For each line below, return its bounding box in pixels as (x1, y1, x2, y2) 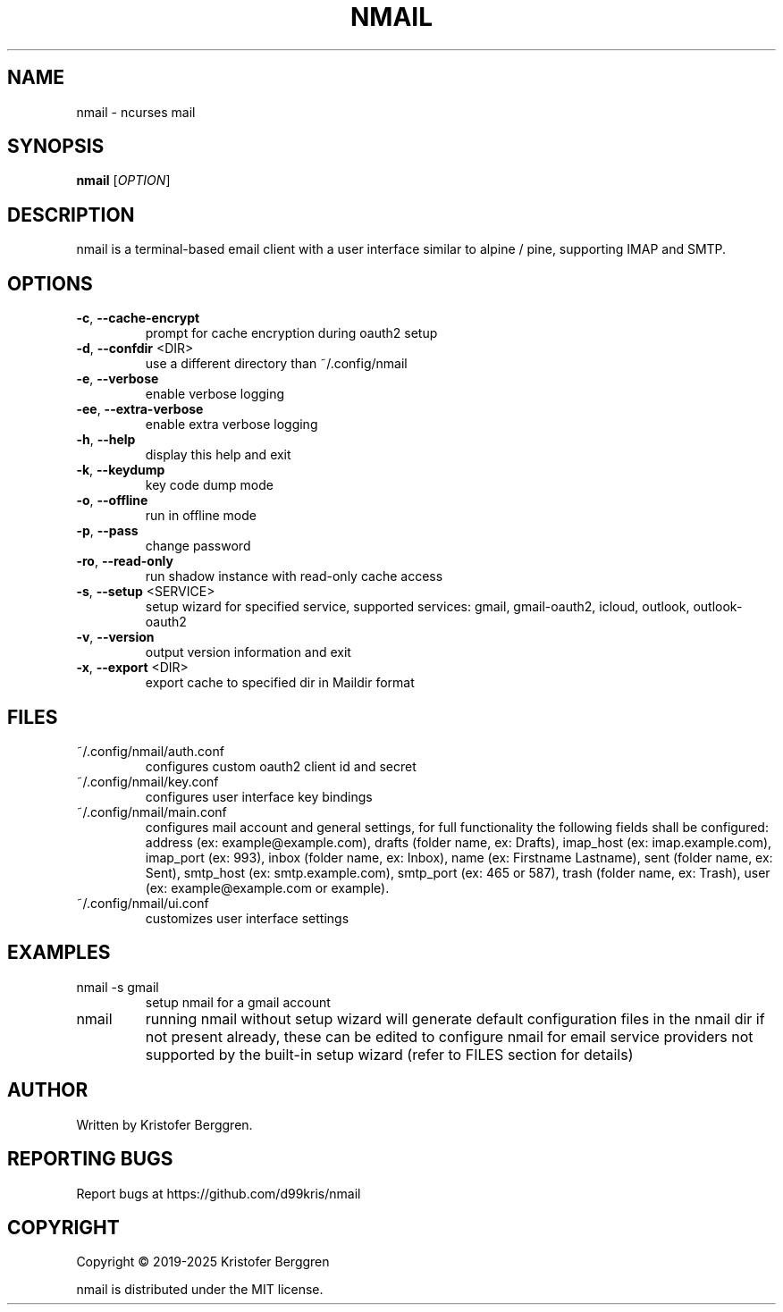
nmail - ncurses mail (76, 104, 196, 120)
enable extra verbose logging (145, 416, 318, 433)
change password (145, 538, 251, 554)
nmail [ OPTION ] (76, 172, 171, 189)
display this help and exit (145, 447, 291, 463)
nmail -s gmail (76, 979, 159, 995)
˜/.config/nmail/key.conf (76, 773, 219, 789)
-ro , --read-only (76, 553, 173, 569)
